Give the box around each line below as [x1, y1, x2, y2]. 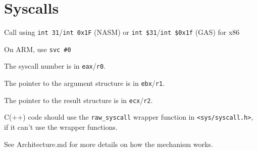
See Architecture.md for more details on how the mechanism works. [4, 138, 213, 149]
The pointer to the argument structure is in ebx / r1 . [4, 78, 165, 88]
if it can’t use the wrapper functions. [4, 122, 118, 132]
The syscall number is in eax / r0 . [4, 61, 106, 71]
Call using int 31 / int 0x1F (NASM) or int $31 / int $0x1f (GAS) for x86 [4, 27, 240, 37]
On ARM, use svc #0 [4, 43, 71, 54]
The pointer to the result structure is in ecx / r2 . [4, 94, 153, 105]
